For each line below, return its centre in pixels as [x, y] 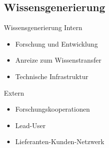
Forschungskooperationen [53, 109]
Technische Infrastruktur [52, 76]
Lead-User [30, 125]
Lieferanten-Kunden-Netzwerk [60, 141]
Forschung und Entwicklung [56, 43]
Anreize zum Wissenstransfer [58, 60]
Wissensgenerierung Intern [43, 27]
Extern [14, 92]
